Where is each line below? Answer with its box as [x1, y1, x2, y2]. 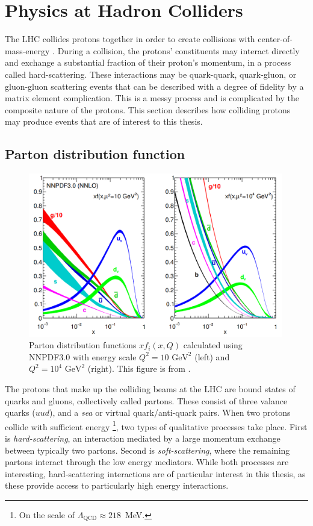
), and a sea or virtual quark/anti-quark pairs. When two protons [49, 406, 291, 419]
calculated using [183, 339, 243, 351]
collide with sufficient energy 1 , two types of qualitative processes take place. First [5, 418, 308, 433]
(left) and [194, 350, 230, 363]
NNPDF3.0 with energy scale [29, 350, 137, 363]
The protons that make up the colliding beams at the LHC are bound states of [5, 382, 296, 395]
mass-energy [5, 44, 50, 57]
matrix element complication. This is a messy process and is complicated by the [5, 92, 299, 104]
